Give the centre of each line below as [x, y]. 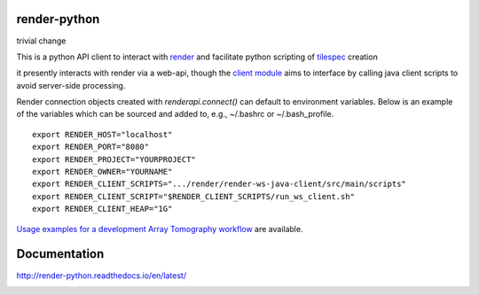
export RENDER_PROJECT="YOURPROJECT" [114, 159]
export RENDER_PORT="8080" [91, 147]
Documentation [60, 254]
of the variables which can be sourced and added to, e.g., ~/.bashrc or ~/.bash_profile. [175, 114]
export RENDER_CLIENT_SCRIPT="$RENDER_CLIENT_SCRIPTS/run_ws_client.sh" [193, 196]
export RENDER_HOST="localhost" [102, 134]
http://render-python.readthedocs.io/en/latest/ [101, 276]
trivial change [41, 41]
